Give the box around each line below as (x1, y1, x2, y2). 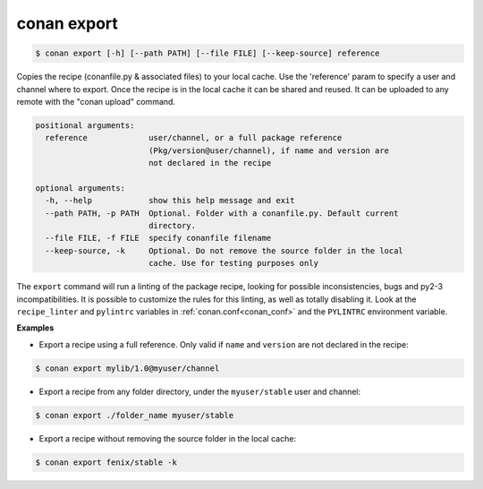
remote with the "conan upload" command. (16, 96, 176, 107)
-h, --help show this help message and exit (45, 195, 295, 206)
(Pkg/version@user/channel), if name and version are (148, 145, 389, 156)
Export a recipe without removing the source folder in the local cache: (38, 433, 297, 443)
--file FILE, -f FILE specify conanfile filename (45, 233, 272, 244)
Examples (16, 322, 55, 333)
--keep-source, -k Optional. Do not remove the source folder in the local (45, 245, 404, 255)
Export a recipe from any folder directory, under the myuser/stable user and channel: (38, 386, 361, 397)
